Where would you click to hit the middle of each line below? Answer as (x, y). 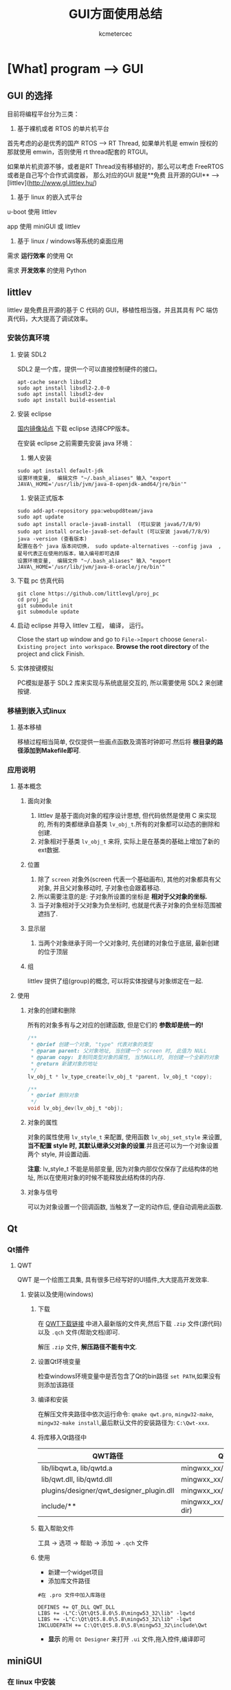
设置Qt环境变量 (59, 1361)
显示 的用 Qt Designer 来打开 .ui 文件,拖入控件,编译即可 (127, 1639)
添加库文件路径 (69, 1580)
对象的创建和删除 (52, 1010)
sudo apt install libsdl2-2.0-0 (63, 388)
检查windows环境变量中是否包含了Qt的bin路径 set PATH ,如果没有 (129, 1376)
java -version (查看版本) (52, 539)
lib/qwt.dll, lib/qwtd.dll (77, 1479)
